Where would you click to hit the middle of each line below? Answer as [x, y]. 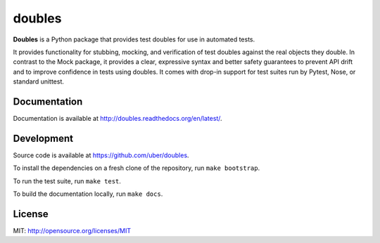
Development [43, 138]
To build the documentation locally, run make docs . [88, 194]
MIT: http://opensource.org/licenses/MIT [72, 231]
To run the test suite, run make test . [67, 181]
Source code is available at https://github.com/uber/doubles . [101, 155]
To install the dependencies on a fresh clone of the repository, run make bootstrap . [137, 168]
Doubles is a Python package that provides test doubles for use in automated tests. [134, 39]
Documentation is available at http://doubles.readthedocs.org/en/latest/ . [118, 119]
